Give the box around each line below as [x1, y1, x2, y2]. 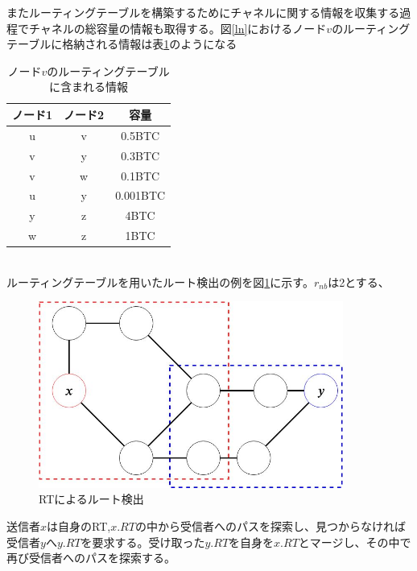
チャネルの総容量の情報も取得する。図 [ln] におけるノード [28, 19, 327, 36]
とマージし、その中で [298, 533, 411, 550]
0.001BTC [115, 187, 166, 204]
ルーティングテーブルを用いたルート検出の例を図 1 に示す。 [6, 273, 314, 290]
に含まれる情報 [49, 78, 129, 95]
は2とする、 [328, 273, 390, 290]
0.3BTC [121, 147, 160, 163]
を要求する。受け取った [81, 533, 205, 550]
